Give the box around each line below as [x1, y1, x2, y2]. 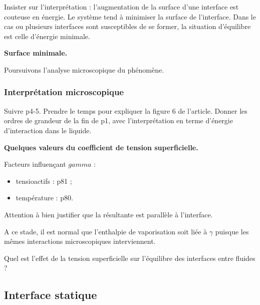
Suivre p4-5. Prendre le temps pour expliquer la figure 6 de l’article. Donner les [4, 105, 247, 116]
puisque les [215, 226, 249, 236]
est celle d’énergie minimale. [4, 31, 90, 41]
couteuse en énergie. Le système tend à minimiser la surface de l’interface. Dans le [4, 11, 256, 22]
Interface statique [4, 287, 97, 302]
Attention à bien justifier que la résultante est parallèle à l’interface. [4, 209, 213, 219]
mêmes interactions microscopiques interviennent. [4, 236, 156, 246]
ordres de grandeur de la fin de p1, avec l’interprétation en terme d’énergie [4, 115, 233, 126]
